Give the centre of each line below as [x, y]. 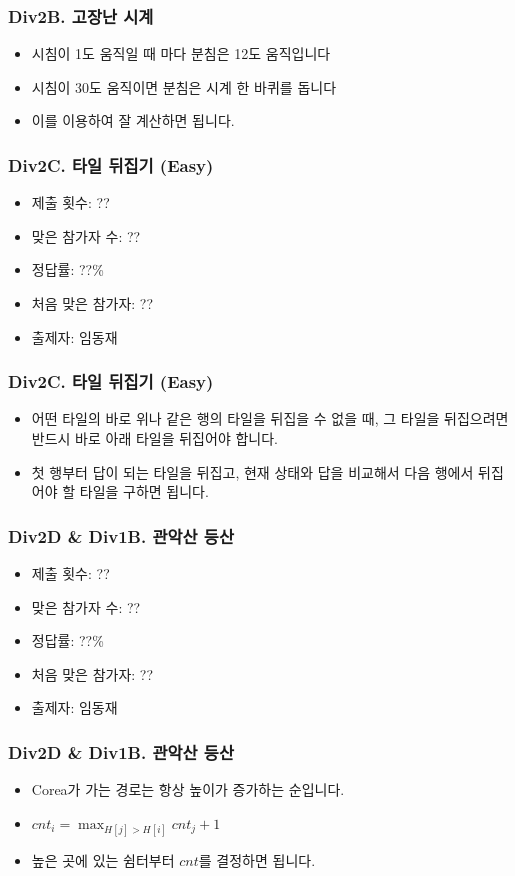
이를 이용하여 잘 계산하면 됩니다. [133, 120]
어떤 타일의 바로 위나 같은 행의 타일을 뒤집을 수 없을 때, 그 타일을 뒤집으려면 [270, 418]
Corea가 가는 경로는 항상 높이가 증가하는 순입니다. [188, 789]
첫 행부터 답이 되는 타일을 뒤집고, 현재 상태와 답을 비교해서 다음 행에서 [252, 471]
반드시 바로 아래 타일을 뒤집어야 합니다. [154, 438]
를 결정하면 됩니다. [257, 859]
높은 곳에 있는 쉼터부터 [103, 859]
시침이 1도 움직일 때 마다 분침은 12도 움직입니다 [181, 53]
